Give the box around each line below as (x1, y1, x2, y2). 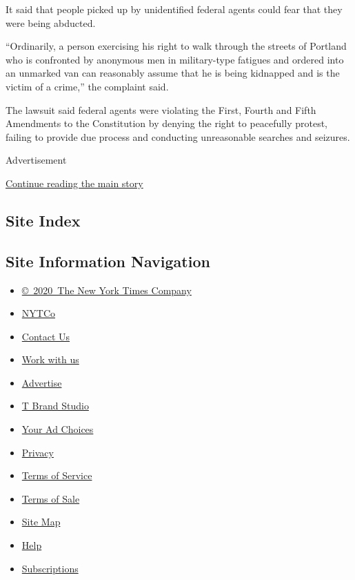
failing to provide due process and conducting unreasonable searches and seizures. (6, 129, 350, 144)
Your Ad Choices (21, 422, 94, 436)
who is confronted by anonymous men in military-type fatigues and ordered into (6, 52, 344, 66)
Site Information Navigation (6, 250, 210, 271)
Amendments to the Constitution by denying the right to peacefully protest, (6, 116, 327, 130)
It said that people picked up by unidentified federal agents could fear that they (6, 2, 343, 16)
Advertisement (6, 153, 67, 167)
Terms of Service (21, 468, 92, 483)
